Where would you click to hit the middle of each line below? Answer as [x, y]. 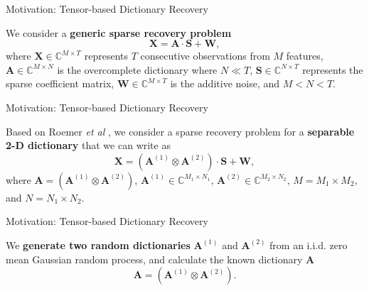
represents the [333, 69]
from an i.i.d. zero [309, 245]
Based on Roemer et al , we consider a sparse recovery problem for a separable [180, 131]
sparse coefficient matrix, [60, 83]
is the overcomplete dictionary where [137, 69]
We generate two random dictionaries [98, 245]
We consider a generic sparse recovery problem [119, 32]
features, [305, 56]
